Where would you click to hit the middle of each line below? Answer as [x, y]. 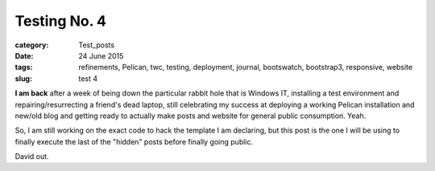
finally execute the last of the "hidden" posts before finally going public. [134, 141]
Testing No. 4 [61, 21]
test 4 [88, 78]
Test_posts [97, 45]
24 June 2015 [101, 55]
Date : [24, 55]
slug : [23, 78]
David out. [32, 157]
